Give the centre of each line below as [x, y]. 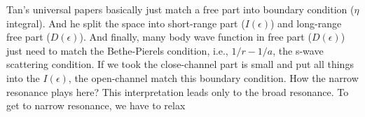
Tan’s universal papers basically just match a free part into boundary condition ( [180, 9]
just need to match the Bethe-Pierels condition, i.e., [117, 50]
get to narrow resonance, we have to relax [96, 105]
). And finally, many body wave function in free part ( [195, 37]
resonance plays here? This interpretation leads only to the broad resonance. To [178, 91]
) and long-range [306, 23]
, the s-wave [298, 50]
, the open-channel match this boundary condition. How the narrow [213, 77]
